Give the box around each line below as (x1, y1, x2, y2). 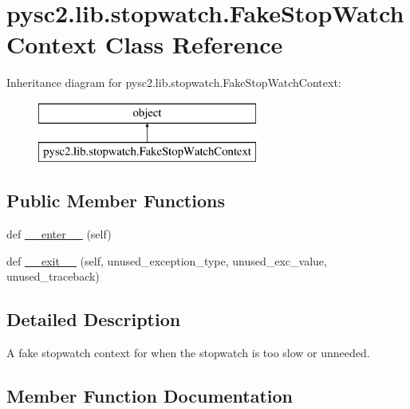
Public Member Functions (6, 188, 225, 213)
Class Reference (104, 28, 283, 61)
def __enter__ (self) (6, 226, 112, 242)
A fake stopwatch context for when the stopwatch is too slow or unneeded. (6, 344, 370, 361)
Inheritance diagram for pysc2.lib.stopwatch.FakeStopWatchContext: (6, 74, 341, 91)
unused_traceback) (6, 268, 100, 285)
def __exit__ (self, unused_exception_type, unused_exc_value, (6, 252, 327, 269)
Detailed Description (6, 307, 181, 332)
